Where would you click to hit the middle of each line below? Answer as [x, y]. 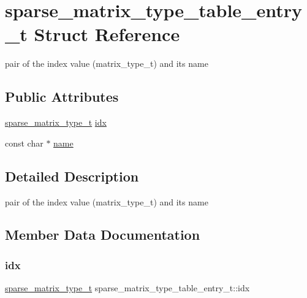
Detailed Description [72, 176]
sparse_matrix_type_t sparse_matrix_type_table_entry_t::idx [127, 288]
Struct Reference [107, 34]
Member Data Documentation [103, 235]
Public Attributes [62, 97]
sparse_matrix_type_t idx [56, 122]
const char [24, 143]
